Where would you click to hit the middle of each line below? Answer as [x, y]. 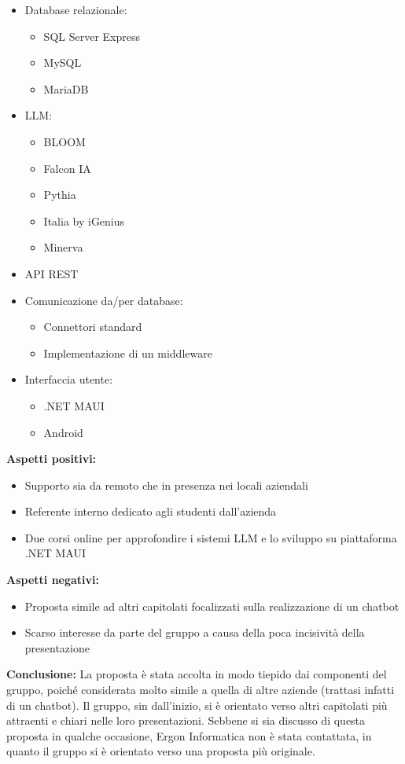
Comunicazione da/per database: [104, 300]
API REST [52, 273]
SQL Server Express [92, 36]
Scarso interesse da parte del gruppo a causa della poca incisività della [195, 632]
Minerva [63, 247]
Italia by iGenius [84, 220]
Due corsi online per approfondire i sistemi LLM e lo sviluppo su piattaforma [211, 537]
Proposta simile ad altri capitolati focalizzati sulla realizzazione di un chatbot [212, 606]
